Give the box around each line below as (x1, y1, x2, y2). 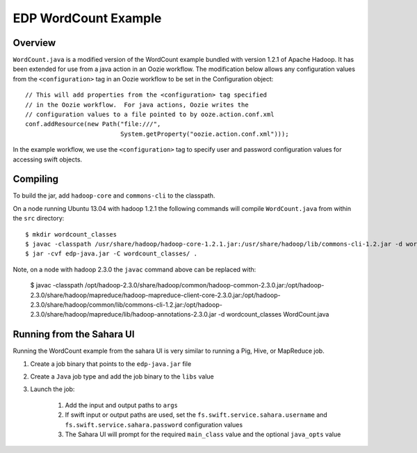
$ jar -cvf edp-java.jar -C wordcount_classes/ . (25, 250, 198, 257)
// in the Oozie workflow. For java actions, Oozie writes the (25, 101, 250, 109)
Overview (13, 37, 56, 49)
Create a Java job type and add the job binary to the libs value (30, 372, 215, 381)
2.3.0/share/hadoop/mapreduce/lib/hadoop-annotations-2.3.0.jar (30, 310, 217, 319)
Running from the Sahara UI (13, 328, 135, 340)
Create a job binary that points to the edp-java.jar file (30, 359, 192, 368)
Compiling (13, 173, 59, 185)
